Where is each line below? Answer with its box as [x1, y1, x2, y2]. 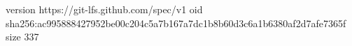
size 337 [6, 29, 39, 44]
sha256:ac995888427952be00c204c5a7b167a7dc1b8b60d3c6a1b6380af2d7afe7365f [6, 15, 346, 30]
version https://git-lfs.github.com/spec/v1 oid [6, 2, 203, 16]
